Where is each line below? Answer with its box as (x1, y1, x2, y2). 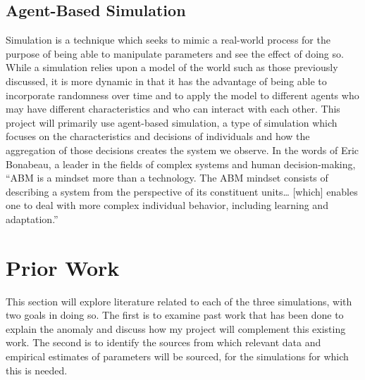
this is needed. (6, 362, 68, 377)
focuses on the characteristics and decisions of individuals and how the (6, 129, 310, 144)
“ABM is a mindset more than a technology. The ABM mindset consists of (6, 170, 328, 185)
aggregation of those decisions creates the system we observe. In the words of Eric (6, 142, 359, 157)
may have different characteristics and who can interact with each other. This (6, 101, 340, 116)
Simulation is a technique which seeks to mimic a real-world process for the (6, 32, 330, 47)
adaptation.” (6, 211, 58, 226)
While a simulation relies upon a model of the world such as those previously (6, 60, 338, 75)
